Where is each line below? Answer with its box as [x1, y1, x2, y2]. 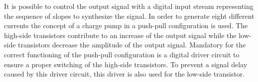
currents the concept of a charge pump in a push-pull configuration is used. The [4, 20, 248, 31]
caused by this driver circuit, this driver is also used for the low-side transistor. [4, 69, 245, 79]
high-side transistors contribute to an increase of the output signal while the [4, 30, 237, 40]
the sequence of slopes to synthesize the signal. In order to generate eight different [4, 10, 255, 21]
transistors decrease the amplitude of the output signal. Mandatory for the [18, 40, 246, 50]
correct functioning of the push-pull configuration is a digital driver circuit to [4, 49, 240, 59]
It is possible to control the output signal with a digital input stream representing [4, 1, 254, 11]
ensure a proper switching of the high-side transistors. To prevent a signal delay [4, 59, 248, 69]
